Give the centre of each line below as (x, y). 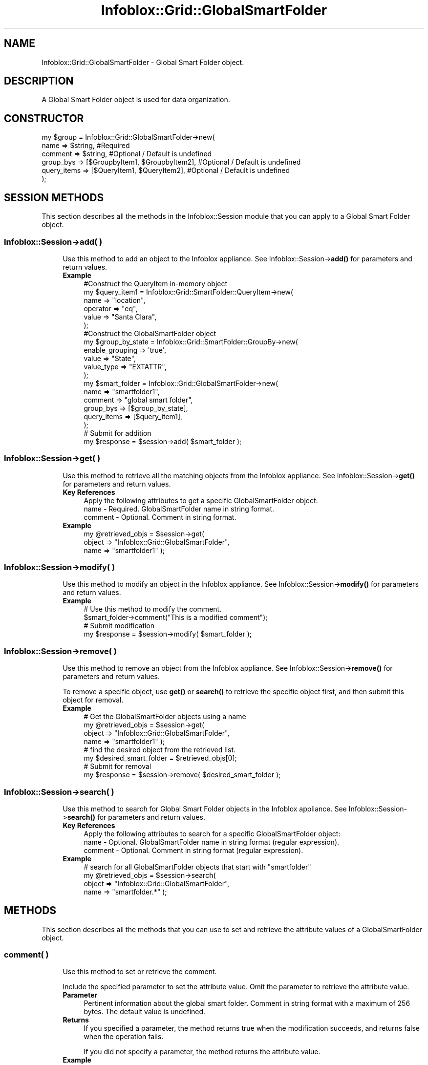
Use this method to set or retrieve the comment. (140, 972)
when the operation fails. (124, 1037)
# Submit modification (119, 626)
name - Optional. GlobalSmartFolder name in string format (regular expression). (212, 842)
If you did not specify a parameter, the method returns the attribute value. (202, 1052)
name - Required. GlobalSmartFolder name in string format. (179, 509)
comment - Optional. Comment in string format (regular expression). (193, 850)
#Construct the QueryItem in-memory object (156, 283)
